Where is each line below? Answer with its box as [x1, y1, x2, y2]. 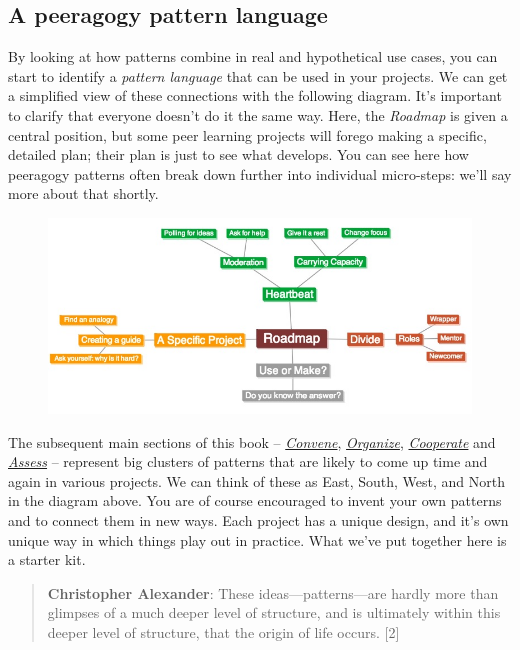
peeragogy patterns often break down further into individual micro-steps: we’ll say [8, 163, 512, 184]
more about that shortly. [8, 183, 159, 204]
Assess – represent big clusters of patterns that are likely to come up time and [8, 451, 488, 472]
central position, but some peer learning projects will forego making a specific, [8, 124, 487, 145]
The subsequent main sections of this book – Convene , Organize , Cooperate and [8, 431, 496, 452]
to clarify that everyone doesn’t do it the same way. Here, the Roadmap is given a [8, 104, 508, 125]
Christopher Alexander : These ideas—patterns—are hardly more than [47, 582, 499, 603]
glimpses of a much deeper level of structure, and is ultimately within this [47, 602, 501, 623]
